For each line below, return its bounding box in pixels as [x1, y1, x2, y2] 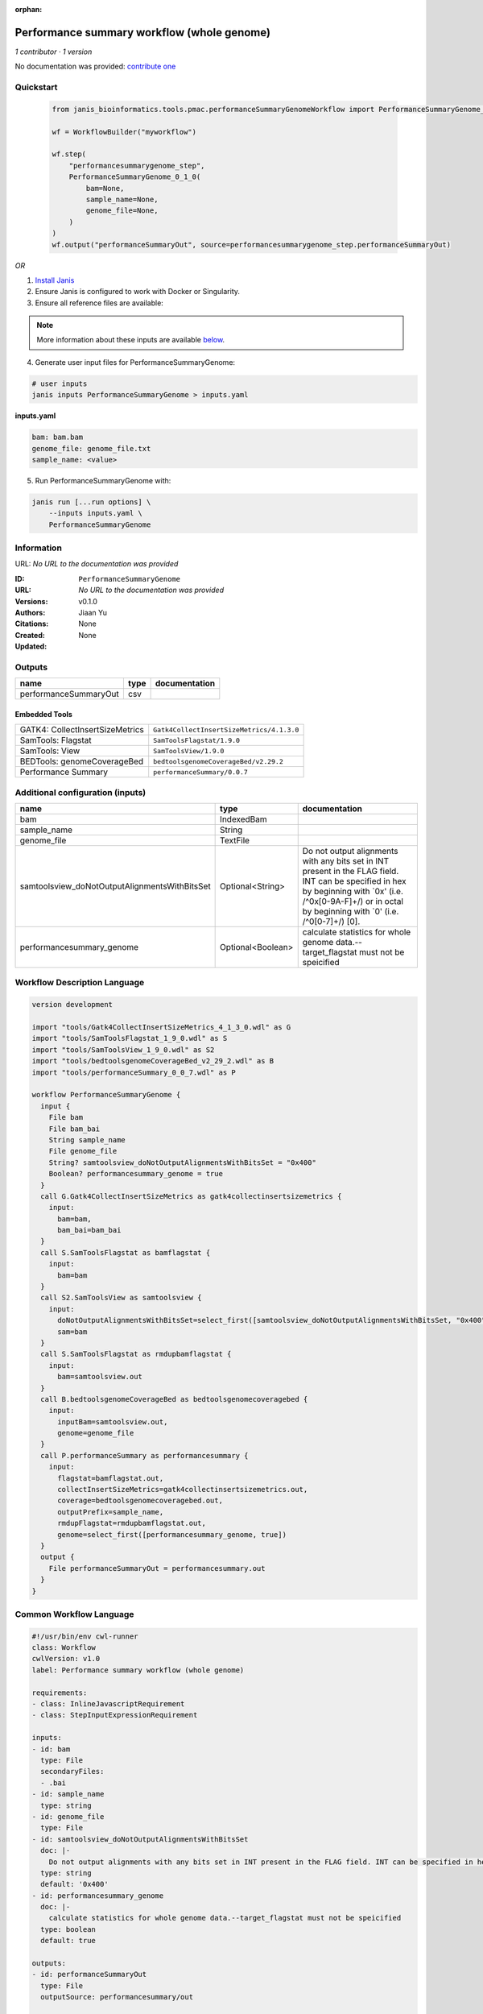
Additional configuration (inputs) [14, 786, 147, 798]
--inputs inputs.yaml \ [48, 508, 142, 518]
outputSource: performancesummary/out [40, 1992, 193, 2002]
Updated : [14, 641, 47, 652]
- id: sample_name [31, 1789, 105, 1799]
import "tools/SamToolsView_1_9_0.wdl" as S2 [31, 1045, 215, 1055]
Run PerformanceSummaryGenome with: [35, 475, 171, 485]
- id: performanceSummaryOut [31, 1970, 147, 1979]
